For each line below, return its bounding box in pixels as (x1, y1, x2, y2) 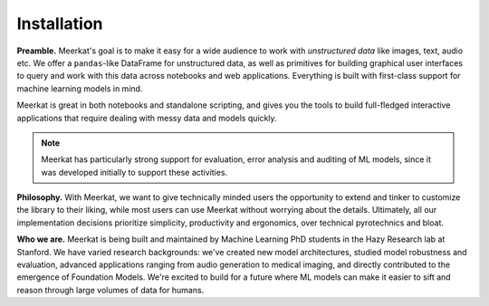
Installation (16, 14, 103, 33)
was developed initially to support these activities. (41, 167, 228, 177)
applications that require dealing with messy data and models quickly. (16, 112, 277, 123)
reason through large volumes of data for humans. (16, 284, 205, 295)
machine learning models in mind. (16, 82, 143, 94)
